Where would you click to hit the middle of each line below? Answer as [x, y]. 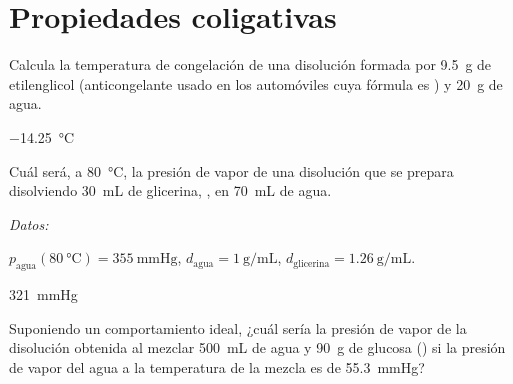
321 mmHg [43, 294]
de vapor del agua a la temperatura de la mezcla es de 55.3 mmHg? [217, 366]
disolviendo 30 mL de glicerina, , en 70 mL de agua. [170, 190]
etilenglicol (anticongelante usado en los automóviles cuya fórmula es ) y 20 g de [256, 83]
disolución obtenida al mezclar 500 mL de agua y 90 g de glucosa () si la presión [257, 347]
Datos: [29, 223]
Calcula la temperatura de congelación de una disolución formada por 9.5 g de [250, 64]
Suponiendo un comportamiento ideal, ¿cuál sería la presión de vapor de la [238, 327]
